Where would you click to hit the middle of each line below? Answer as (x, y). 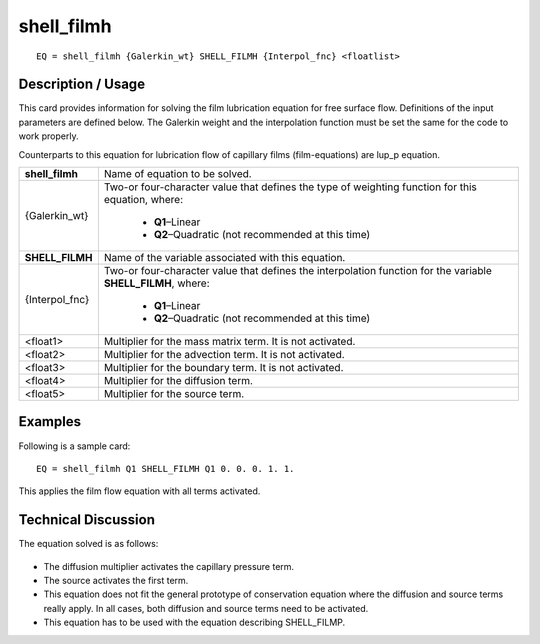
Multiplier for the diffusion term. (178, 381)
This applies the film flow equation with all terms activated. (139, 491)
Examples (50, 421)
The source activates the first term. (116, 580)
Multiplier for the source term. (174, 394)
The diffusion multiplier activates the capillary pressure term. (169, 566)
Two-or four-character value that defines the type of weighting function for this (290, 187)
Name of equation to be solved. (177, 174)
